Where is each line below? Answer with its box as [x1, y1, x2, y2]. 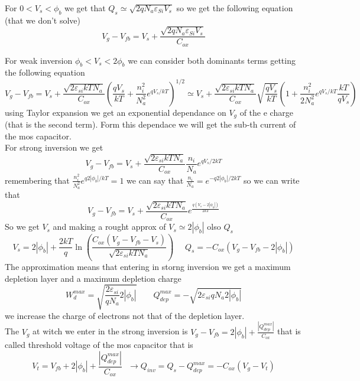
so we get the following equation [176, 2, 293, 14]
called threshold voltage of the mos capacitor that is [5, 338, 193, 350]
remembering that [5, 174, 70, 186]
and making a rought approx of [53, 220, 166, 233]
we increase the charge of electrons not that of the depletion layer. [5, 309, 245, 321]
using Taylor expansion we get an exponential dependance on [5, 106, 226, 118]
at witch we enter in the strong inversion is [33, 325, 188, 337]
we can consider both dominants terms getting [128, 54, 296, 66]
